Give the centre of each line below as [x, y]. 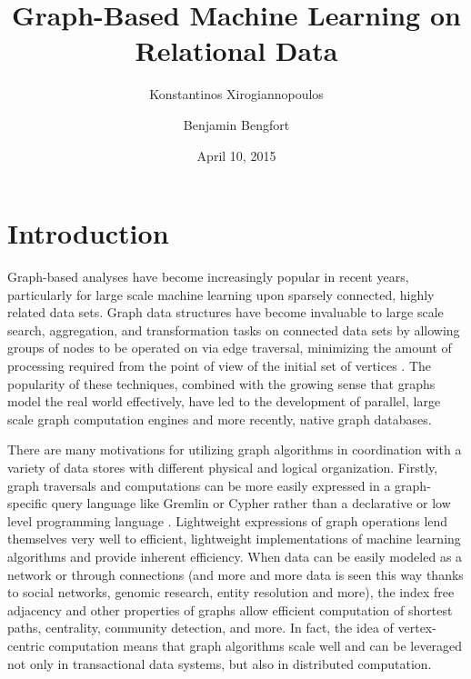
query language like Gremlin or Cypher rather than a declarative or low [251, 503]
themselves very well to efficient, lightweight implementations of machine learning [234, 539]
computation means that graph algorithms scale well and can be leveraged [256, 645]
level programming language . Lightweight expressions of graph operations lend [228, 520]
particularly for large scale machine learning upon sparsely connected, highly [221, 294]
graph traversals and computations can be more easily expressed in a [199, 485]
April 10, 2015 [236, 155]
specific [28, 503]
